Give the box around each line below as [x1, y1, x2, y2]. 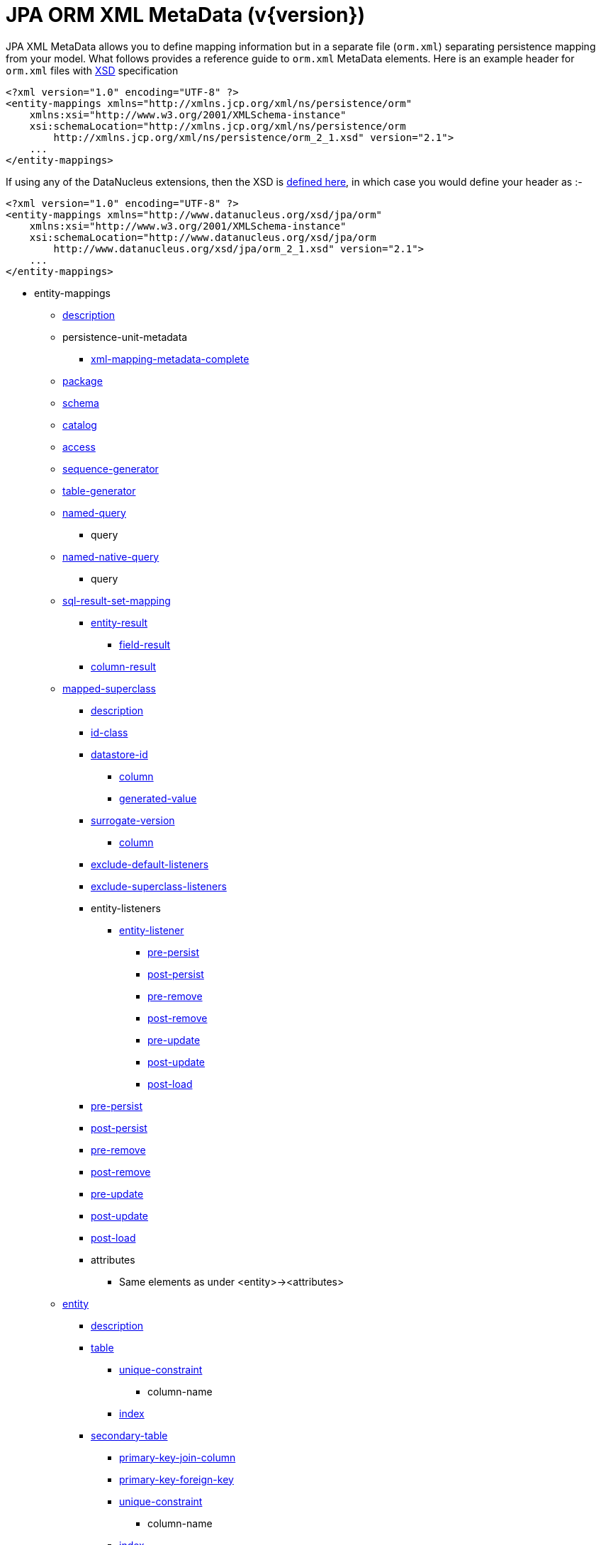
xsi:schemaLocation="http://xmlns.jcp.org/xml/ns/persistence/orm [29, 120, 406, 132]
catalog [62, 418, 97, 431]
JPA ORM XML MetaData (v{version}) [6, 3, 366, 27]
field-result [119, 638, 171, 651]
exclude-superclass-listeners [91, 880, 227, 892]
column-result [91, 660, 157, 673]
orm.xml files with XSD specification [6, 64, 179, 77]
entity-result [91, 616, 148, 629]
